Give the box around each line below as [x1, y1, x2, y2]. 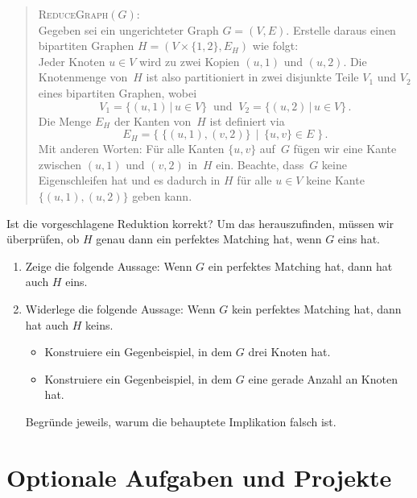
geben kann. [132, 187, 192, 204]
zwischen [38, 156, 82, 172]
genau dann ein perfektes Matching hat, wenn [96, 230, 322, 247]
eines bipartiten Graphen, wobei [38, 84, 197, 101]
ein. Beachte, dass [216, 156, 304, 172]
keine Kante [306, 172, 365, 189]
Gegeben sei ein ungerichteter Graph [38, 21, 219, 38]
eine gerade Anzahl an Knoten [248, 370, 398, 387]
